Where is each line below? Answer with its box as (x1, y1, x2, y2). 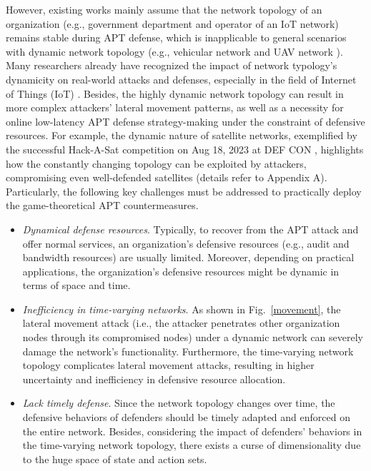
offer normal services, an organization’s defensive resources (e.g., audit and (22, 235, 350, 250)
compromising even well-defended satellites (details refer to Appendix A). (6, 170, 327, 185)
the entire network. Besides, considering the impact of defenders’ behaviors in (22, 423, 362, 438)
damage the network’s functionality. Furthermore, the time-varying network (22, 343, 354, 358)
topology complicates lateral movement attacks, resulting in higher (22, 358, 315, 373)
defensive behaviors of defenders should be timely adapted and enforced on (22, 410, 350, 425)
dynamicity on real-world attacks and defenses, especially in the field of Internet (6, 71, 357, 86)
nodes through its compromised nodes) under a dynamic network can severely (22, 330, 363, 345)
